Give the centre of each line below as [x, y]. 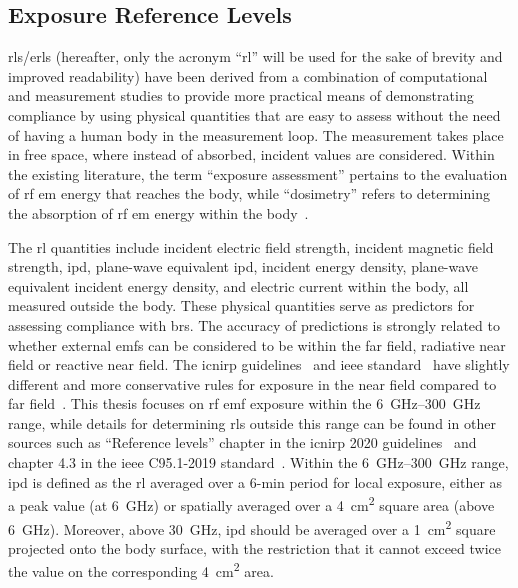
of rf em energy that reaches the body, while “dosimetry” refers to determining [249, 193]
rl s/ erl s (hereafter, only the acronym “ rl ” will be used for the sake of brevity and [255, 56]
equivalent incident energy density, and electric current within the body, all [238, 285]
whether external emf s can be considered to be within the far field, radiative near [257, 344]
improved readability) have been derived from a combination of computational [248, 75]
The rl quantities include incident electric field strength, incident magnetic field [251, 246]
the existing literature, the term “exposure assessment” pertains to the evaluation [258, 173]
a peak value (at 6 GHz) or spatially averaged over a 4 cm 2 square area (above [251, 503]
